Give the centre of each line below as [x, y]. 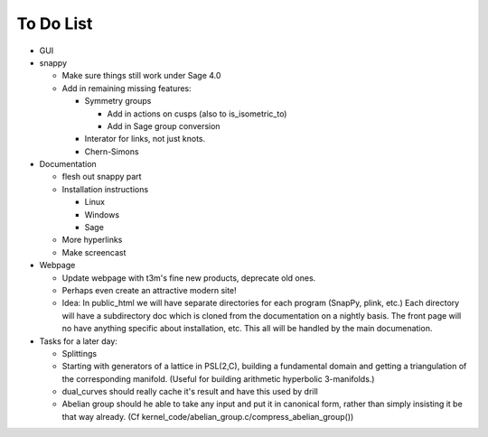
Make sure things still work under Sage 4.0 [141, 76]
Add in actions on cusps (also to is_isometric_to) [197, 114]
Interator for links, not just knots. [145, 139]
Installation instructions [105, 189]
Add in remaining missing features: [127, 88]
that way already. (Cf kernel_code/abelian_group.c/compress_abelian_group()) [208, 416]
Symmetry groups [118, 101]
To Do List [55, 23]
